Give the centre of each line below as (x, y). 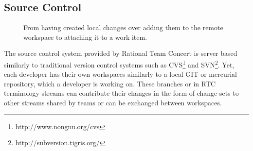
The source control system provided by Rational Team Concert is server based (121, 53)
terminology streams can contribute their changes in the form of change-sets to (121, 93)
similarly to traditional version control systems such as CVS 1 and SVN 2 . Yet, (119, 64)
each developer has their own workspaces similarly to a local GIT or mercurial (120, 74)
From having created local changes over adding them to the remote (123, 27)
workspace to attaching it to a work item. (85, 37)
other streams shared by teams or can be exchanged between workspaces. (113, 103)
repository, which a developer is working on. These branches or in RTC (110, 83)
